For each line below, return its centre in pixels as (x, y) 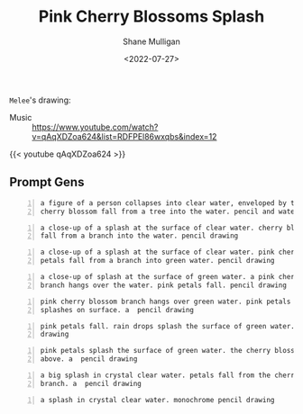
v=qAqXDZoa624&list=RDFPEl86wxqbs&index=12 (124, 136)
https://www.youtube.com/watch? (95, 127)
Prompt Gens (47, 182)
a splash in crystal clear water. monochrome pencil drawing (157, 400)
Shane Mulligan (151, 41)
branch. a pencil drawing (91, 383)
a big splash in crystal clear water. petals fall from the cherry (170, 375)
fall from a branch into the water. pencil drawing (139, 236)
